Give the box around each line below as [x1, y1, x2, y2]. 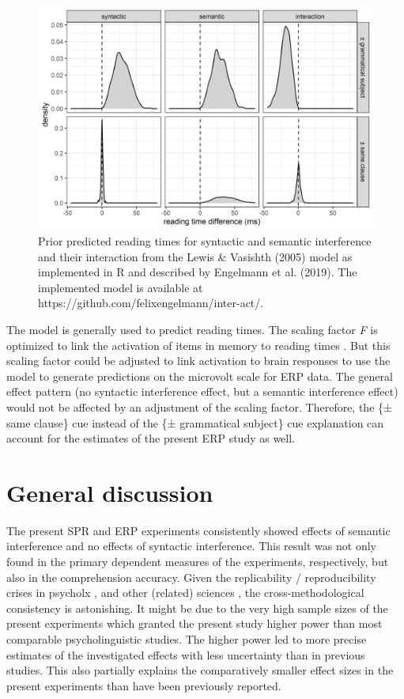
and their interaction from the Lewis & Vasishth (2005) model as [38, 248, 353, 264]
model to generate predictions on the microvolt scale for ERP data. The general [6, 367, 393, 384]
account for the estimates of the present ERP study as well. [6, 430, 296, 446]
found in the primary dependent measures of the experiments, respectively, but [6, 553, 389, 570]
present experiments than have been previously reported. [6, 677, 281, 693]
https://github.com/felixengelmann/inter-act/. [38, 294, 264, 311]
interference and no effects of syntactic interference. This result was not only [6, 538, 376, 554]
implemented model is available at [38, 279, 203, 295]
